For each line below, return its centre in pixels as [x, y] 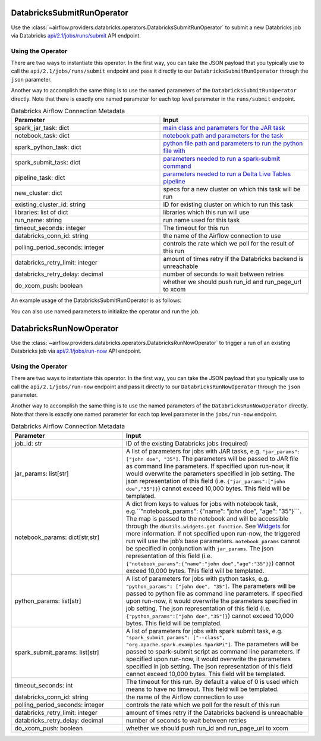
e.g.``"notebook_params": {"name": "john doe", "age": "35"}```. [214, 511]
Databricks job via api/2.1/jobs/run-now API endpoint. [76, 351]
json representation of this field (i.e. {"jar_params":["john [205, 481]
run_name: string [38, 220]
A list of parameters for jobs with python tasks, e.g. [197, 578]
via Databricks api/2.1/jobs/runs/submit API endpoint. [76, 35]
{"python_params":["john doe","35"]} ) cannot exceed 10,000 [210, 615]
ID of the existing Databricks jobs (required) [187, 443]
